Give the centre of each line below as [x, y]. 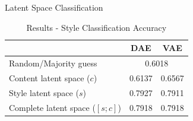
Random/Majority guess [53, 63]
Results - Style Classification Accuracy [96, 27]
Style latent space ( [44, 92]
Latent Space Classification [54, 7]
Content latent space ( [50, 77]
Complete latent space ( [52, 107]
